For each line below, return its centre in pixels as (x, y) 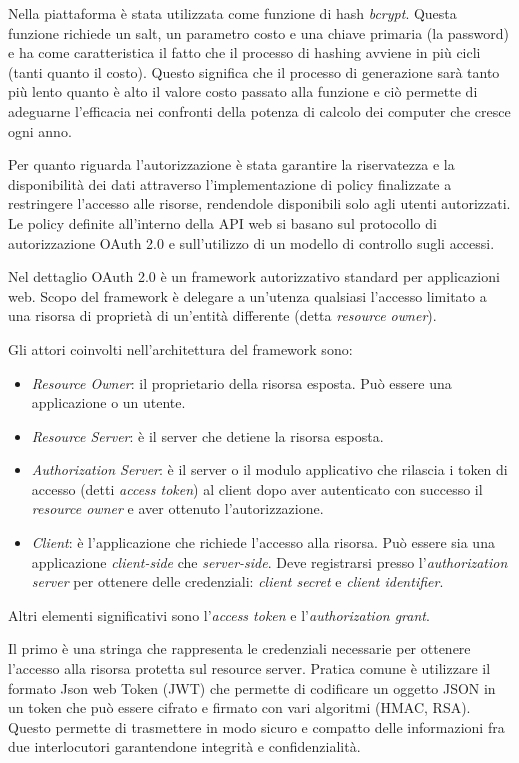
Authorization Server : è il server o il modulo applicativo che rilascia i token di (269, 469)
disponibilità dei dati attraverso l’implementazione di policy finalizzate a (230, 183)
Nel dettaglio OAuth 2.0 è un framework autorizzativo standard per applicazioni (254, 276)
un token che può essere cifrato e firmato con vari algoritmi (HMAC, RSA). (239, 707)
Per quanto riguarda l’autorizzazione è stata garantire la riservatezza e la (231, 164)
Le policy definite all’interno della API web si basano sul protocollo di (222, 222)
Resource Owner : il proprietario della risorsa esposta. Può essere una (241, 382)
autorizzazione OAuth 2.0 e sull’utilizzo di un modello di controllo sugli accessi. (251, 242)
